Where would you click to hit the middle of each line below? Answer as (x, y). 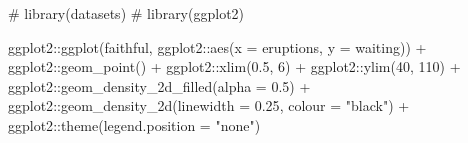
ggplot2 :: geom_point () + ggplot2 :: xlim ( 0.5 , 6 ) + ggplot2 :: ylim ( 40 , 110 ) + (234, 66)
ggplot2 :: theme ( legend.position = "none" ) (134, 124)
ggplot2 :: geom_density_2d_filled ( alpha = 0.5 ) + (159, 85)
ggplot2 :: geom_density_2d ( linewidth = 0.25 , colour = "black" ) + (209, 105)
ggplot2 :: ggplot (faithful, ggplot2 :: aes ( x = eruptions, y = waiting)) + (217, 46)
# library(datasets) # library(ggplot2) (126, 13)
